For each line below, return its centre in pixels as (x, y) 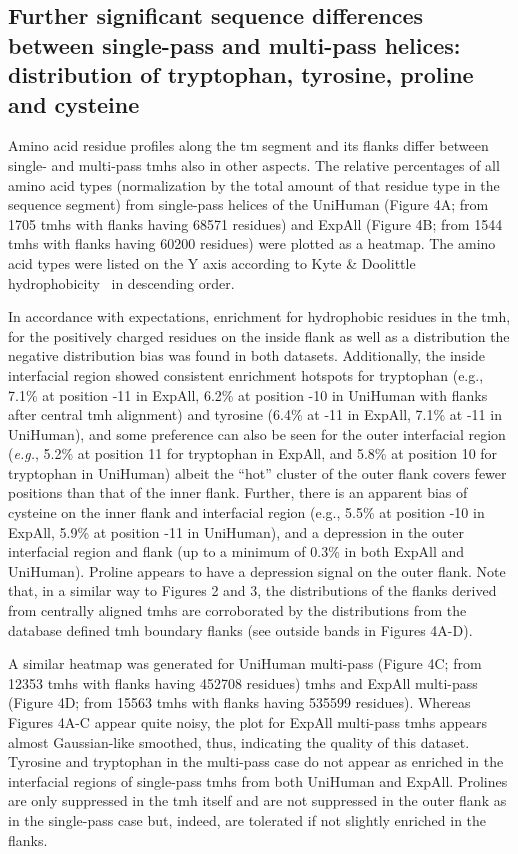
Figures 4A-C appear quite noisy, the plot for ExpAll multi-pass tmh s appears (247, 722)
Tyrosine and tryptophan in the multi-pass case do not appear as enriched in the (256, 761)
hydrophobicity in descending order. (121, 282)
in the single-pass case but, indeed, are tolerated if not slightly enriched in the (247, 819)
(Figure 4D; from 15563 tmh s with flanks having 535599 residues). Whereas (239, 702)
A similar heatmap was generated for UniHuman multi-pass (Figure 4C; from (245, 663)
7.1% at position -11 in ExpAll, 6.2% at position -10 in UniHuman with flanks (248, 394)
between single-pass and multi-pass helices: (234, 44)
